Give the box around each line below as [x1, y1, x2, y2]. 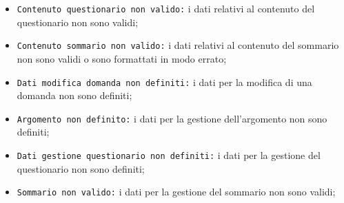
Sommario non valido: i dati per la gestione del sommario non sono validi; [17, 184, 336, 199]
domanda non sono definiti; [17, 88, 132, 103]
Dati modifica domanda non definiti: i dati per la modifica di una [17, 74, 312, 89]
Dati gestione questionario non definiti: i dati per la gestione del [17, 148, 321, 162]
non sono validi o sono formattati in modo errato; [17, 51, 227, 65]
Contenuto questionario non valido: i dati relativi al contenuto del [17, 1, 315, 15]
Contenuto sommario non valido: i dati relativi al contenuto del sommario [17, 38, 339, 52]
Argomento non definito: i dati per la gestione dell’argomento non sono [17, 111, 327, 125]
